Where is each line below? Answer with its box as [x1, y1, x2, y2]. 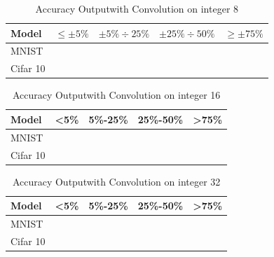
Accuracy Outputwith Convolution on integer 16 [12, 88, 221, 102]
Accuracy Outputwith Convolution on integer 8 [35, 1, 239, 15]
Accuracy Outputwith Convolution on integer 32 [12, 174, 221, 188]
